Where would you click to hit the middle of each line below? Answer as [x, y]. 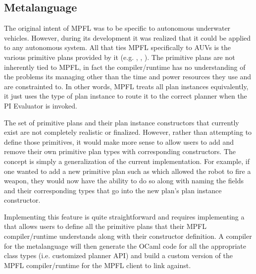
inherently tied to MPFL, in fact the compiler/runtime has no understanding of [125, 67]
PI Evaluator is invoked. [41, 105]
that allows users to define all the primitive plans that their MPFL [105, 226]
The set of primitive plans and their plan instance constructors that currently [122, 122]
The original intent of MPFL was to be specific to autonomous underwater [117, 28]
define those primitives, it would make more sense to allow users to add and [119, 141]
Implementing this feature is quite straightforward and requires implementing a [124, 216]
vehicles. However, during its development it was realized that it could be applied [128, 37]
